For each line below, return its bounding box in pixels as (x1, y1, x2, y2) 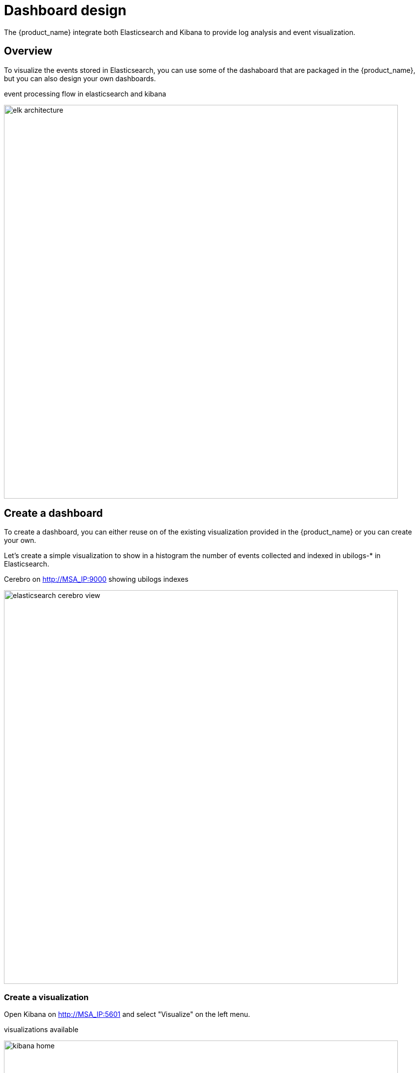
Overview (4, 45, 53, 58)
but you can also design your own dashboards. (4, 74, 156, 83)
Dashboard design (4, 2, 127, 19)
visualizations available (4, 1025, 79, 1034)
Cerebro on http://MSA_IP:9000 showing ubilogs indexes (4, 575, 189, 584)
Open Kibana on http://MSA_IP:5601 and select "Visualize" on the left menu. (4, 1010, 250, 1019)
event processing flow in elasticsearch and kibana (4, 89, 166, 98)
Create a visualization (4, 992, 89, 1002)
